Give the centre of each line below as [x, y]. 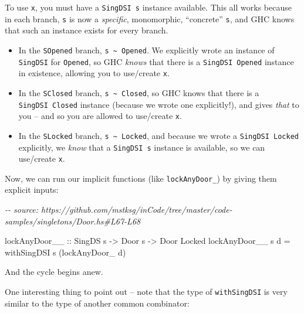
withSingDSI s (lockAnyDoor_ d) [65, 252]
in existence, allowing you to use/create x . [94, 73]
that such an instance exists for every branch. [87, 30]
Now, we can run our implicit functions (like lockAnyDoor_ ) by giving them [141, 178]
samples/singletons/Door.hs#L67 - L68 [73, 221]
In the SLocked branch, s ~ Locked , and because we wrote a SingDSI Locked [158, 135]
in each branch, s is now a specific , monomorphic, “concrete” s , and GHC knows [150, 18]
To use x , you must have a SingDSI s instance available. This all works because [148, 7]
